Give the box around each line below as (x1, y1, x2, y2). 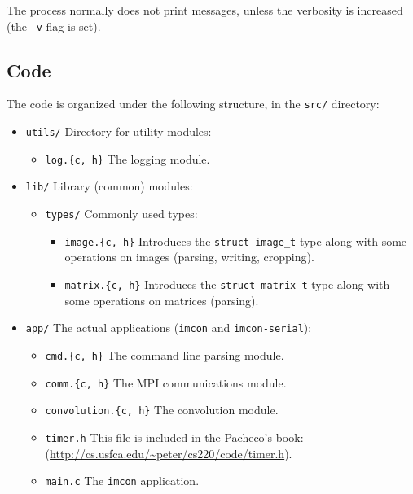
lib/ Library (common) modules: (25, 177, 193, 195)
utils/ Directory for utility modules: (25, 123, 212, 140)
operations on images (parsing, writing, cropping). (64, 248, 314, 265)
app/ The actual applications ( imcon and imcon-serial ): (25, 319, 312, 336)
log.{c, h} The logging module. (45, 150, 210, 167)
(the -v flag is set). (7, 17, 101, 34)
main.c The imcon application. (45, 472, 200, 489)
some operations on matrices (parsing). (64, 291, 259, 308)
